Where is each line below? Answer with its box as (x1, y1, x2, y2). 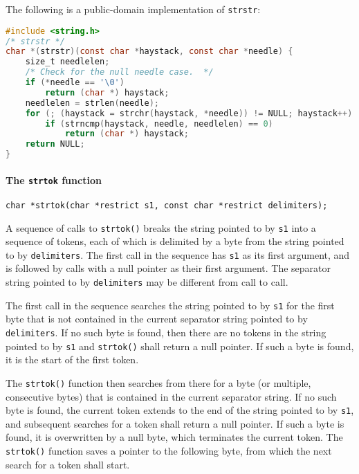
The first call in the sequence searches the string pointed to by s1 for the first (6, 298, 335, 312)
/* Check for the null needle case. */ (25, 67, 214, 78)
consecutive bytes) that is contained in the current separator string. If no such (6, 389, 337, 403)
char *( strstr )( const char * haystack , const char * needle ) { (6, 46, 293, 57)
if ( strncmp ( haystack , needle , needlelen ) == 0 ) (45, 118, 273, 129)
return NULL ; (25, 139, 85, 149)
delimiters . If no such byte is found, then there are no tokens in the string (6, 325, 326, 339)
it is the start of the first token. (6, 352, 139, 367)
